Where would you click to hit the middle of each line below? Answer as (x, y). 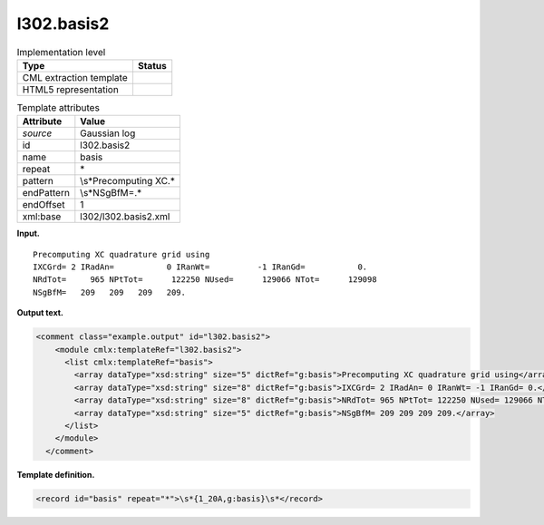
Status (152, 65)
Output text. (40, 313)
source (37, 133)
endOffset (44, 205)
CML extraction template (75, 77)
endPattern (46, 193)
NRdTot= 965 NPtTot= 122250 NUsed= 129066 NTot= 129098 (205, 280)
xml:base (42, 217)
